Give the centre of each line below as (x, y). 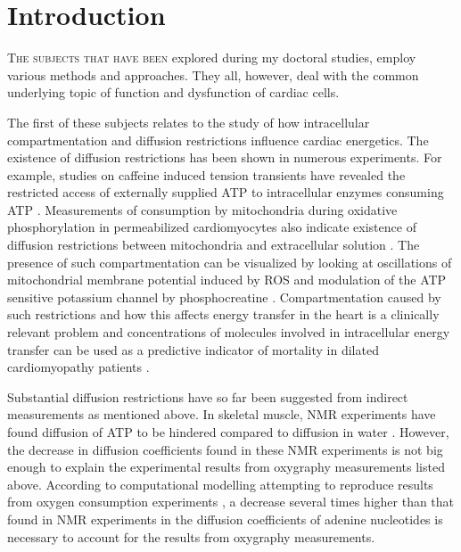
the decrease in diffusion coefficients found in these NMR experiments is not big (225, 449)
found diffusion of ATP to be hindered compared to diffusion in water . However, (228, 432)
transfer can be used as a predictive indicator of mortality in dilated (193, 349)
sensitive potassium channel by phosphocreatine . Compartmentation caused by (224, 297)
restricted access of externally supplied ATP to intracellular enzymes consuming (226, 192)
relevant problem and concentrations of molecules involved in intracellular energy (229, 332)
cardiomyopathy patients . (78, 367)
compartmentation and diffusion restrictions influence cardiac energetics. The (218, 140)
